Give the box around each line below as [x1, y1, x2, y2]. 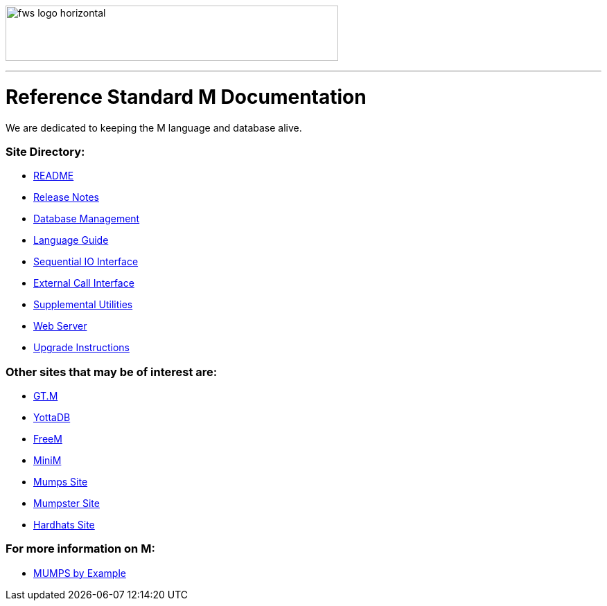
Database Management [33, 213, 140, 225]
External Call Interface [33, 277, 134, 289]
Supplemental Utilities [33, 298, 133, 311]
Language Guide [33, 234, 109, 247]
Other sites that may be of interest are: [6, 364, 218, 379]
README [33, 170, 74, 182]
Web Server [33, 320, 87, 332]
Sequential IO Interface [33, 256, 139, 268]
